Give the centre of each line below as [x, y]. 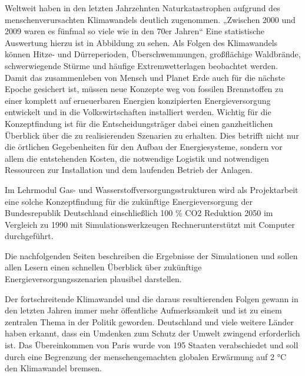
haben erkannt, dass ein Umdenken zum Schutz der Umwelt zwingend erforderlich [152, 333]
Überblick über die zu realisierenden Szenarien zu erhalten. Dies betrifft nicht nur [152, 135]
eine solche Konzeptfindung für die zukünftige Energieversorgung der [129, 201]
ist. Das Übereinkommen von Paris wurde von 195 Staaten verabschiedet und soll [152, 345]
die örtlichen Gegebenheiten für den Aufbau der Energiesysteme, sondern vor [144, 147]
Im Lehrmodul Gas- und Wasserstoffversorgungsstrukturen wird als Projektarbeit [152, 189]
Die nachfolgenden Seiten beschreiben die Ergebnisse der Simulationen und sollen [151, 255]
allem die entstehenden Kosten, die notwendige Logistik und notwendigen [137, 158]
